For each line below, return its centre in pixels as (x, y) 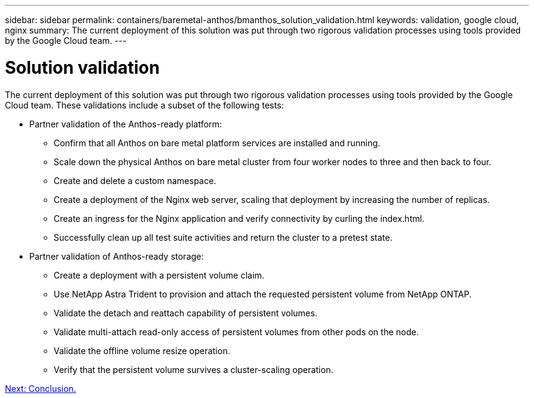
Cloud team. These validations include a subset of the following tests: (144, 105)
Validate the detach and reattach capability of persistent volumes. (186, 313)
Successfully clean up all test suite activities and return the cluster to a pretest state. (223, 237)
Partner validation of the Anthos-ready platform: (126, 124)
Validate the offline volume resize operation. (142, 350)
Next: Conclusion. (41, 388)
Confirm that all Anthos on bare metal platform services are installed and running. (217, 143)
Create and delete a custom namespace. (135, 180)
